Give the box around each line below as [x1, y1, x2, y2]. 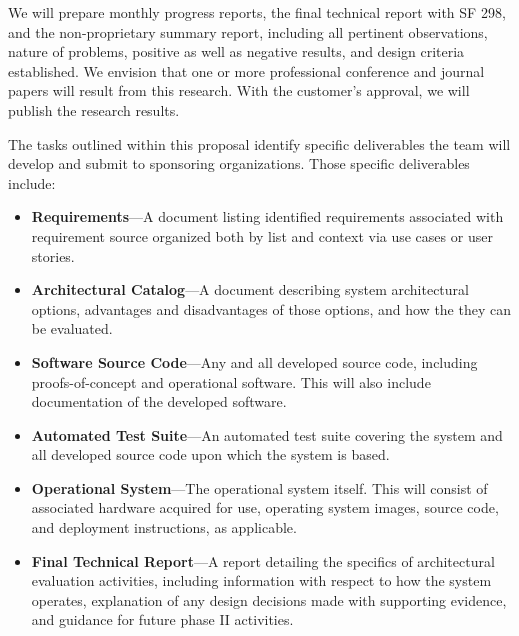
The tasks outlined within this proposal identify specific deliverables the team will [8, 133, 511, 154]
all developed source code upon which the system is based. [31, 444, 390, 465]
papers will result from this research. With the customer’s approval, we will [8, 80, 470, 101]
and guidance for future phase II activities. [31, 609, 294, 630]
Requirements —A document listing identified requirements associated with [31, 206, 504, 227]
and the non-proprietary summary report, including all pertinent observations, [8, 21, 488, 42]
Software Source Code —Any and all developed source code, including [31, 351, 478, 372]
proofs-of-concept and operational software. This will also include [31, 371, 431, 392]
